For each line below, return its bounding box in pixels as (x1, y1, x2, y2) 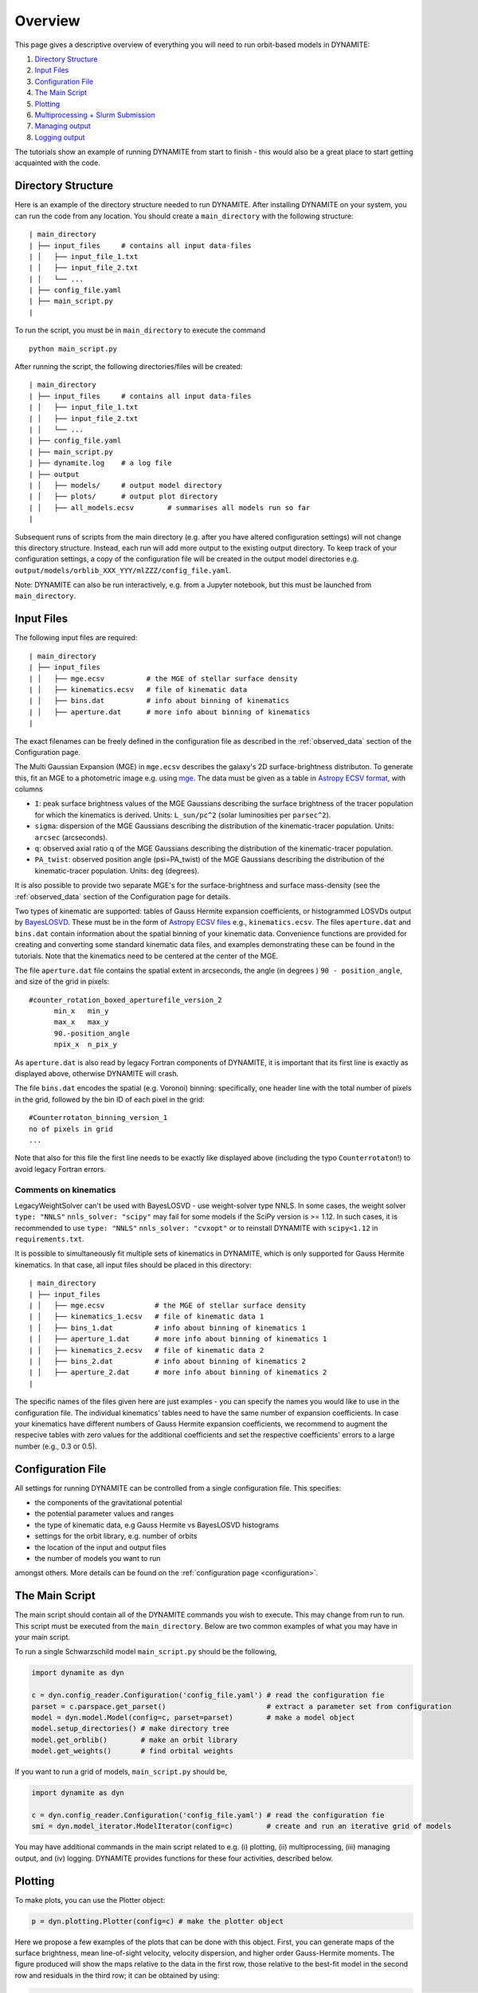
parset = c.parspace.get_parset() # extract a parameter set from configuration (31, 1702, 452, 1711)
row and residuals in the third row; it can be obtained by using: (14, 1970, 220, 1980)
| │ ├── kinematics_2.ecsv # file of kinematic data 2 (29, 1346, 264, 1354)
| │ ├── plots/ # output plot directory (29, 492, 218, 501)
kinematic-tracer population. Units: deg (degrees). (34, 866, 200, 875)
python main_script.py (29, 344, 118, 353)
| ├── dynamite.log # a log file (29, 458, 172, 468)
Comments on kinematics (14, 1184, 116, 1195)
